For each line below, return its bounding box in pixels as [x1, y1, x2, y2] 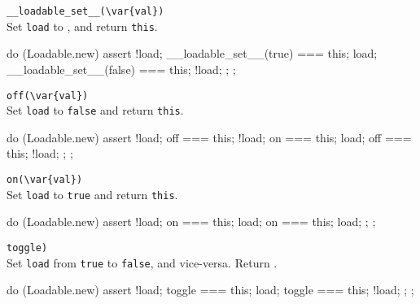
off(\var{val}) [7, 89, 89, 102]
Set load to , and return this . [7, 17, 158, 34]
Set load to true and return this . [7, 185, 178, 202]
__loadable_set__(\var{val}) [7, 6, 164, 17]
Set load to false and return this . [7, 102, 184, 119]
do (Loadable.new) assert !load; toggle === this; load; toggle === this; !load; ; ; [7, 281, 414, 298]
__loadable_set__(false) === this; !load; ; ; [7, 60, 236, 77]
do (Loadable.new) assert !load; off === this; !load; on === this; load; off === [7, 128, 412, 145]
